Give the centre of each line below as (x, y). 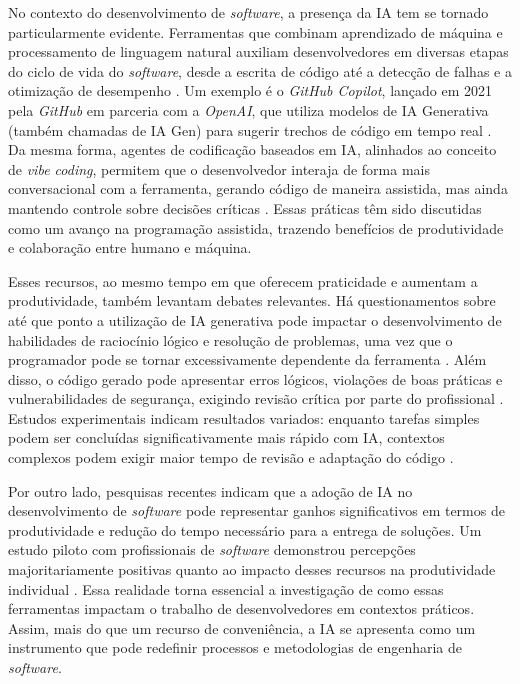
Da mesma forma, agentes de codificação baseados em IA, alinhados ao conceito (252, 149)
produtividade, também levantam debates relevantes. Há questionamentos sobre (252, 300)
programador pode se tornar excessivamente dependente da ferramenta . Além (247, 359)
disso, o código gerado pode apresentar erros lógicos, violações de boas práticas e (255, 378)
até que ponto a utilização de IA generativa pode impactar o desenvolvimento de (255, 319)
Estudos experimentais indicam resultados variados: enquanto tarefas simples (244, 417)
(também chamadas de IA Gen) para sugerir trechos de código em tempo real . (250, 129)
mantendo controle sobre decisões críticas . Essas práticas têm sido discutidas (245, 207)
